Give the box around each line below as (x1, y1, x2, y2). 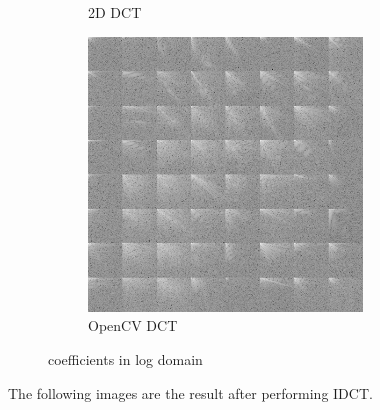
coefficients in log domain (48, 348, 203, 369)
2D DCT (88, 2, 142, 22)
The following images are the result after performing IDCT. (8, 382, 373, 403)
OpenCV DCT (88, 315, 178, 336)
